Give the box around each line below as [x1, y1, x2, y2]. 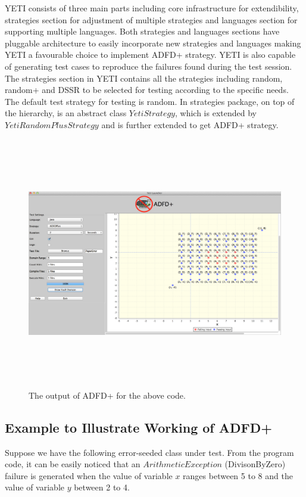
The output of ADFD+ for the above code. [29, 389, 186, 401]
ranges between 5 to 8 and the [183, 469, 293, 482]
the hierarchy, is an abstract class [5, 107, 127, 119]
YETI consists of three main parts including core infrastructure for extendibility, [5, 2, 299, 14]
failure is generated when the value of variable [5, 469, 173, 482]
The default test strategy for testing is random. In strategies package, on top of [5, 95, 295, 107]
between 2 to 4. [74, 481, 130, 493]
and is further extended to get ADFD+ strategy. [101, 118, 279, 131]
